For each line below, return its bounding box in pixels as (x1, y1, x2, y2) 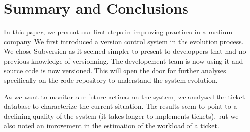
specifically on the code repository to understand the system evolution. (4, 75, 218, 85)
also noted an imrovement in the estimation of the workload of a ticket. (4, 120, 219, 131)
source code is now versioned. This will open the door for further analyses (4, 65, 226, 75)
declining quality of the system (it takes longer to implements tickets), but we (4, 110, 239, 121)
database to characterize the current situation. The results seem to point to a (4, 101, 237, 111)
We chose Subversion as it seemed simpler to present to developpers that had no (4, 46, 246, 56)
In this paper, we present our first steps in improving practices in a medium (4, 27, 233, 37)
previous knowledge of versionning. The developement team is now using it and (4, 55, 243, 66)
